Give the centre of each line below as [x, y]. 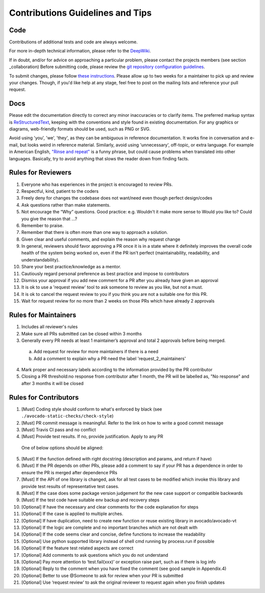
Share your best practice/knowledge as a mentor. [71, 267]
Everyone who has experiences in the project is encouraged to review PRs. [97, 184]
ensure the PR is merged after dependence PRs [69, 472]
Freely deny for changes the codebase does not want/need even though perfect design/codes [117, 198]
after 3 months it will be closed [53, 383]
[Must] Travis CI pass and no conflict [59, 430]
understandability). [40, 259]
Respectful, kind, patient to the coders [60, 191]
